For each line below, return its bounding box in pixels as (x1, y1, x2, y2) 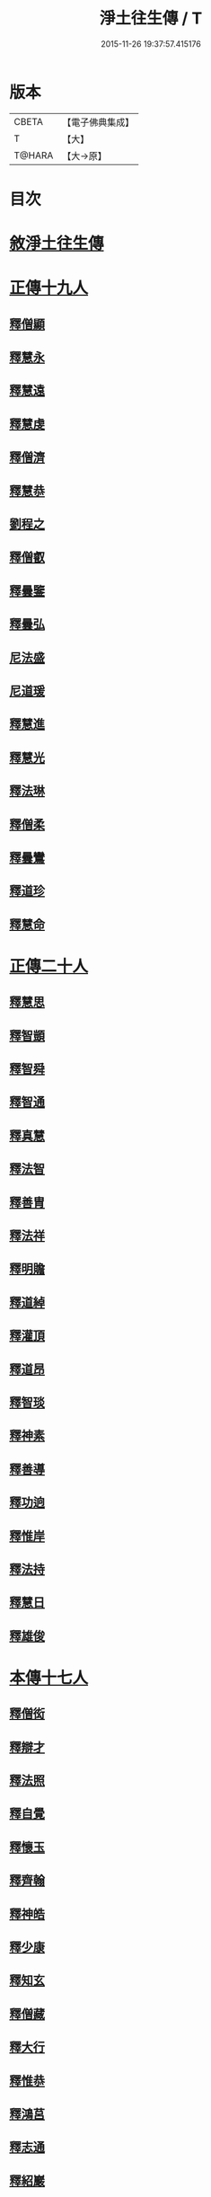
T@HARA (13, 149, 54, 162)
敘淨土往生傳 (9, 234, 105, 254)
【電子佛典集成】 (62, 116, 135, 128)
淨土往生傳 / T (99, 8, 203, 29)
